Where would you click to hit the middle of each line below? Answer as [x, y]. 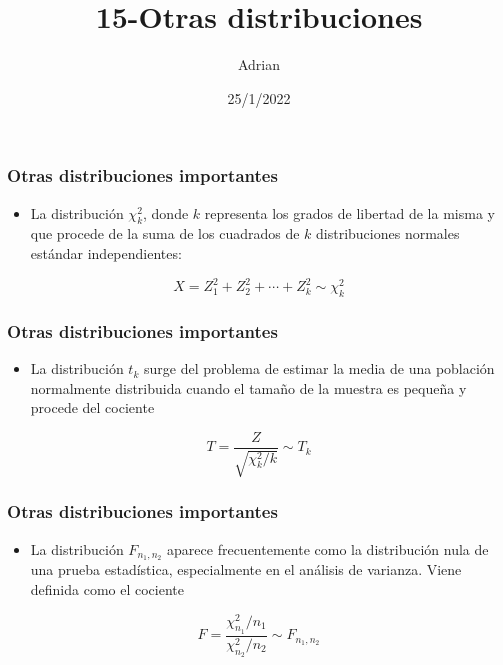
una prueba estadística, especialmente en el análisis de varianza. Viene [246, 569]
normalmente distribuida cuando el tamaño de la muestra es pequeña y [248, 387]
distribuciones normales [388, 233]
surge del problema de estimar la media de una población [319, 368]
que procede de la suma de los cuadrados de [165, 233]
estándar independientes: [106, 253]
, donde [166, 212]
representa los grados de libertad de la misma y [349, 212]
